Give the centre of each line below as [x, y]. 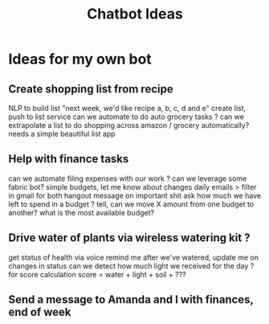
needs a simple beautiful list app [62, 134]
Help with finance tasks [69, 159]
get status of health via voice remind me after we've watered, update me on [134, 257]
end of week [40, 312]
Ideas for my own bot [80, 59]
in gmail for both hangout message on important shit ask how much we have [135, 195]
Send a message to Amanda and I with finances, [131, 299]
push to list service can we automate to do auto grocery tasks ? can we [126, 117]
